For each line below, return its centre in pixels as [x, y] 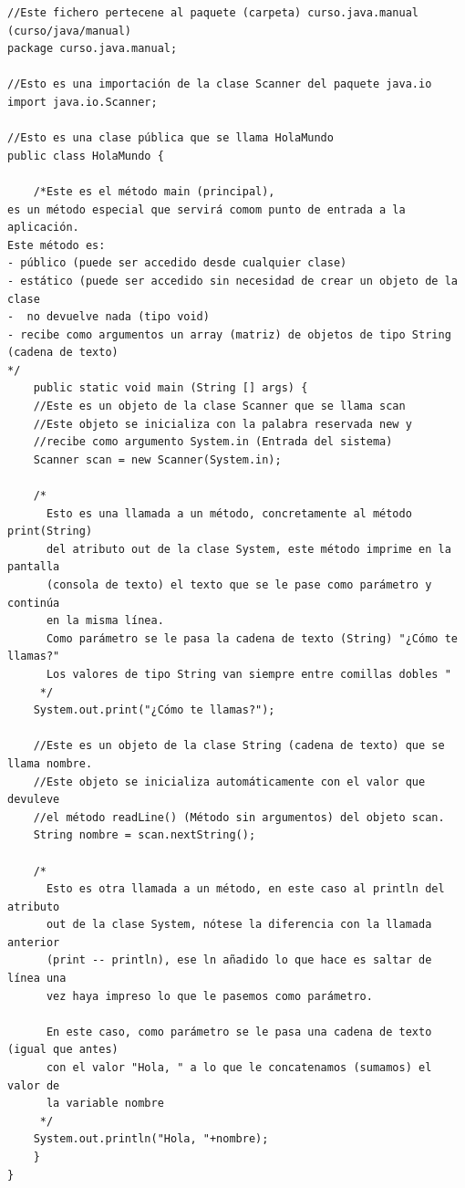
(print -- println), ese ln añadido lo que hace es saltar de [239, 960]
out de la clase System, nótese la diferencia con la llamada [239, 925]
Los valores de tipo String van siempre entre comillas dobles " [248, 674]
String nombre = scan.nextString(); [145, 835]
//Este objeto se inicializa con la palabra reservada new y [222, 424]
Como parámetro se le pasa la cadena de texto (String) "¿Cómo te [252, 638]
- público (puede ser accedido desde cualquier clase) [177, 263]
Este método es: [57, 245]
